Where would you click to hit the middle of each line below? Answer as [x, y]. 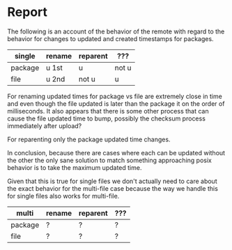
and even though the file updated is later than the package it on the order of [116, 103]
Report [27, 12]
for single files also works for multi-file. [63, 196]
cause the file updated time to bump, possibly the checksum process [106, 118]
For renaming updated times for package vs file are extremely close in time [115, 96]
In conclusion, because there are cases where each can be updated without [116, 153]
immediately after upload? [45, 125]
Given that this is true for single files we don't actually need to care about [112, 181]
